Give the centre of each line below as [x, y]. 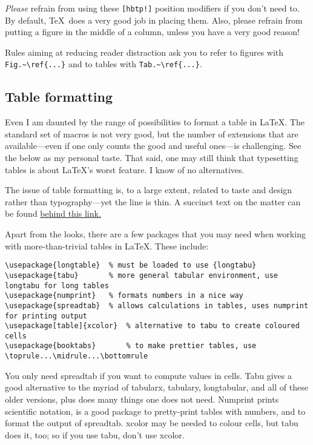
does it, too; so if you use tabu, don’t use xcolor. [95, 434]
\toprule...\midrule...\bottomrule [77, 356]
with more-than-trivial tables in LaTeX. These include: [107, 246]
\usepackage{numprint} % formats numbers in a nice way [124, 296]
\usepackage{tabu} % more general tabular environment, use [142, 275]
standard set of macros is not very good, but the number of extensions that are [152, 133]
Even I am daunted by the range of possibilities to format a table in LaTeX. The [155, 122]
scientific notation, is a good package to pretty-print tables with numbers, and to [155, 411]
